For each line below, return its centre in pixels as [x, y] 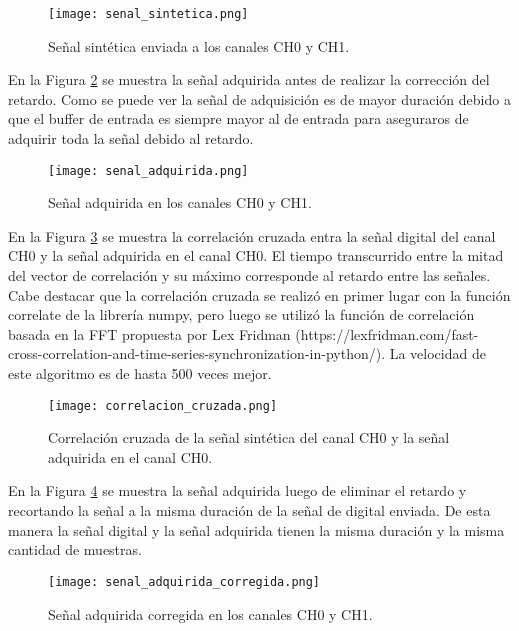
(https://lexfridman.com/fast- [387, 333]
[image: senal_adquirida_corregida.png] [184, 581]
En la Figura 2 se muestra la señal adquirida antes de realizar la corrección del [249, 79]
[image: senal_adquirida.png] [148, 170]
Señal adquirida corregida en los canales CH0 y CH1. [210, 613]
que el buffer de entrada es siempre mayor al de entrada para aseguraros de [238, 118]
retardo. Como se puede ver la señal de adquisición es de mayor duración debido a [259, 98]
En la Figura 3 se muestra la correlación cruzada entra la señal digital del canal [252, 235]
